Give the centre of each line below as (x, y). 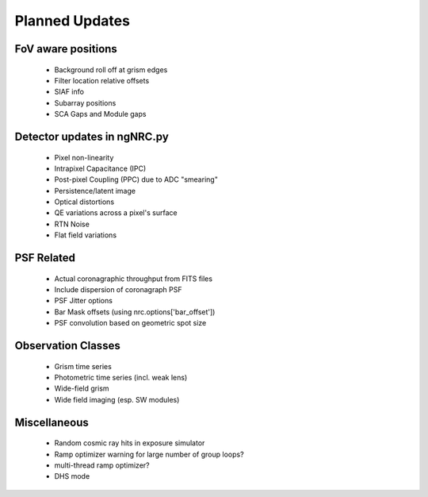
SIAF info (69, 92)
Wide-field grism (82, 388)
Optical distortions (84, 202)
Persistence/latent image (95, 191)
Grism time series (83, 366)
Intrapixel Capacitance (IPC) (100, 168)
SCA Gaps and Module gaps (100, 114)
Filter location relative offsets (102, 80)
